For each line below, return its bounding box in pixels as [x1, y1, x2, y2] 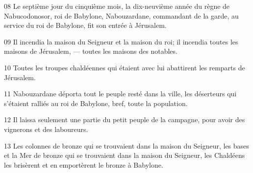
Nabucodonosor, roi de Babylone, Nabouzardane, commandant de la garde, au [4, 10, 239, 21]
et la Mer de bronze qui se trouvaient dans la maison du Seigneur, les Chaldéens [4, 150, 245, 160]
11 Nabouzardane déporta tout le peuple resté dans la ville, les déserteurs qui [4, 88, 237, 99]
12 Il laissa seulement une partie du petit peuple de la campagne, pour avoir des [4, 114, 245, 125]
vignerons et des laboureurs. [4, 124, 88, 134]
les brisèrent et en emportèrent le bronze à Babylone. [4, 159, 163, 170]
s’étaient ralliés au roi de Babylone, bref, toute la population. [4, 98, 188, 108]
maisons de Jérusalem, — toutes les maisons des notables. [4, 46, 177, 56]
